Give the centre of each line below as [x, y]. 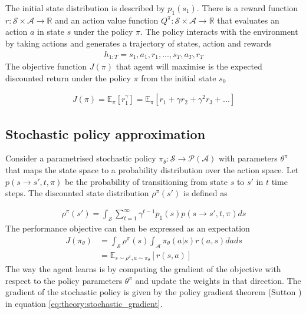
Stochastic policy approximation [106, 133]
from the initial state [179, 77]
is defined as [205, 193]
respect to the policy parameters [64, 280]
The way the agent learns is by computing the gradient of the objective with [143, 269]
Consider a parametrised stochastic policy [81, 158]
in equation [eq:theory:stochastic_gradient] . [84, 303]
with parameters [248, 158]
